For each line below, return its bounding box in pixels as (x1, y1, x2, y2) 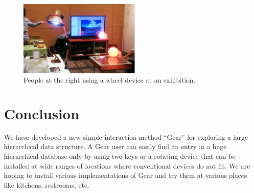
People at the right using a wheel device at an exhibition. (23, 75, 196, 85)
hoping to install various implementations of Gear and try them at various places (4, 170, 247, 180)
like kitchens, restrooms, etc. (4, 179, 90, 190)
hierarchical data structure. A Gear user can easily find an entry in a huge (4, 141, 227, 151)
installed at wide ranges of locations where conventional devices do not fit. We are (4, 160, 250, 171)
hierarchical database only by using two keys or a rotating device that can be (4, 151, 235, 161)
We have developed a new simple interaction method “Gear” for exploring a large (4, 131, 248, 142)
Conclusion (4, 103, 80, 123)
